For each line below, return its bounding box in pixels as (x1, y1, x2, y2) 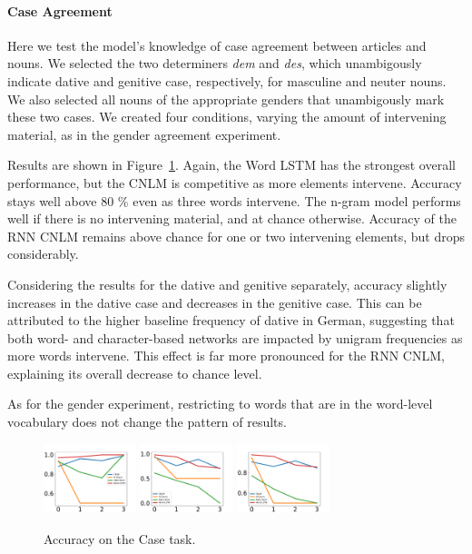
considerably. (7, 244, 79, 263)
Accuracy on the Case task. (44, 529, 196, 548)
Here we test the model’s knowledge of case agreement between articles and (7, 35, 427, 54)
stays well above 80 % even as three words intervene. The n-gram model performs (7, 191, 461, 210)
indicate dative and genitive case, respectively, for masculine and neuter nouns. (7, 71, 447, 90)
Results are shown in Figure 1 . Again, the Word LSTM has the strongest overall (7, 155, 456, 174)
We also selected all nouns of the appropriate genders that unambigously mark (7, 89, 445, 108)
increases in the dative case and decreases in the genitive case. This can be (7, 292, 422, 312)
